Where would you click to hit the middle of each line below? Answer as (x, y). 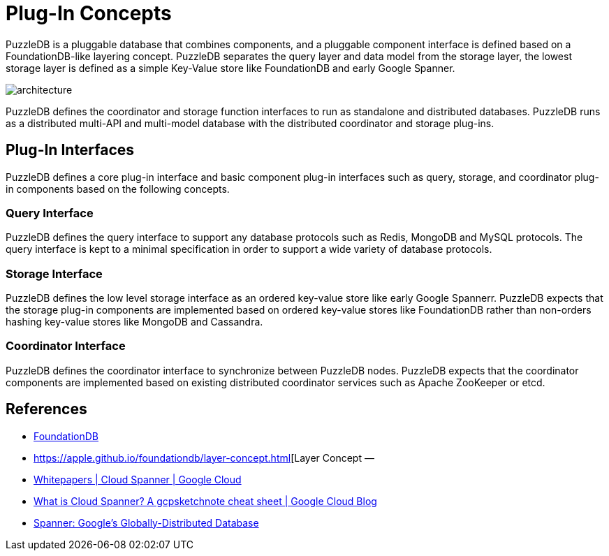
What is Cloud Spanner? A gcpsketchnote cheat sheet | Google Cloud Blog (205, 501)
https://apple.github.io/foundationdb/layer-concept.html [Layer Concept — (204, 458)
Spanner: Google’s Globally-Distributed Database (146, 522)
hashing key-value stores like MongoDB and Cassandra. (134, 322)
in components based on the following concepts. (118, 189)
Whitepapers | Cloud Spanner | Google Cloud (138, 479)
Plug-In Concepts (89, 13)
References (46, 409)
